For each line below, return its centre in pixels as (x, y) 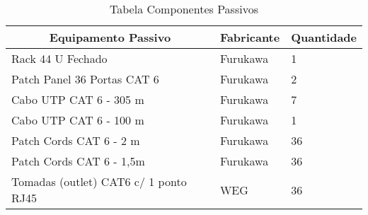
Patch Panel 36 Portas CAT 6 (85, 79)
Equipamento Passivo (110, 37)
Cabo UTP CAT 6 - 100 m (78, 120)
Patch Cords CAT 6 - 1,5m (78, 161)
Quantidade (324, 37)
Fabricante (250, 37)
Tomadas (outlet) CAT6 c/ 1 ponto (99, 181)
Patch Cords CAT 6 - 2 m (76, 140)
